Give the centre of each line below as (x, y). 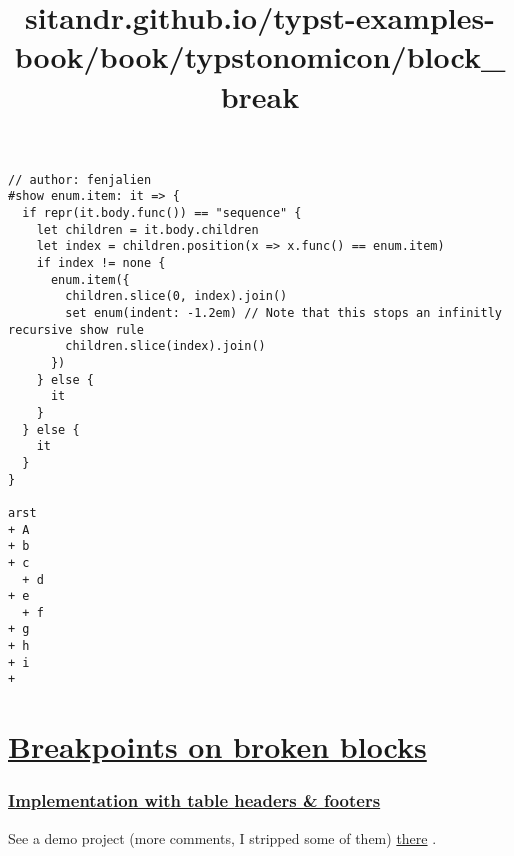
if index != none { (101, 263)
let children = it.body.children (147, 229)
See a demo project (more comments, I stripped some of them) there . (222, 837)
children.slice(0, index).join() (176, 296)
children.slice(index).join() (165, 346)
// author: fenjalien (80, 179)
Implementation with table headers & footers (194, 800)
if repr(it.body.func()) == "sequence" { (162, 213)
